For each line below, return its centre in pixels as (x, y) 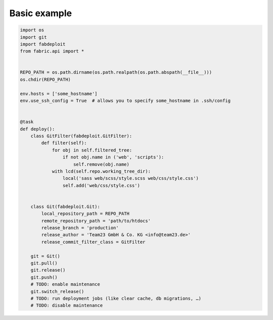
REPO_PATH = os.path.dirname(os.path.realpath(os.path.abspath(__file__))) (116, 72)
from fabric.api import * (52, 51)
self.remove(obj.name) (102, 164)
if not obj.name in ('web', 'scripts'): (113, 157)
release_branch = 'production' (80, 228)
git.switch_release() (57, 291)
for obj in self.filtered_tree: (92, 150)
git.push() (44, 277)
